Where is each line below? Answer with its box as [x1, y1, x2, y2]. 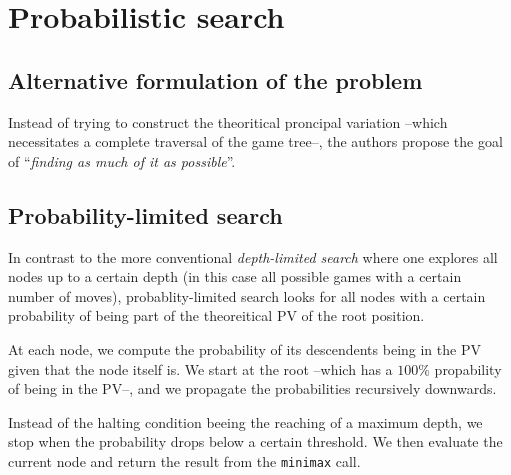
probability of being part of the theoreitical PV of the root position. [8, 305, 425, 326]
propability [434, 358, 502, 379]
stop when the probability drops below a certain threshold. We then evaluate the [8, 431, 503, 452]
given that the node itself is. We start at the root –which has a [8, 358, 393, 379]
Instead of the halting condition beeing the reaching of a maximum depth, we [8, 411, 483, 432]
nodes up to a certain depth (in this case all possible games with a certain [8, 266, 462, 287]
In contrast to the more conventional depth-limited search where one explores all [8, 246, 498, 267]
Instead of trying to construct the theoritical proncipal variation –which [8, 111, 448, 132]
